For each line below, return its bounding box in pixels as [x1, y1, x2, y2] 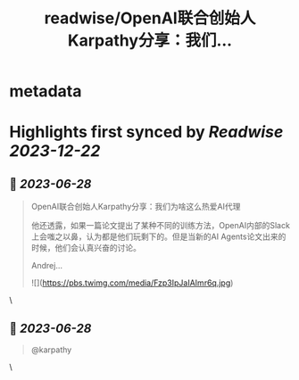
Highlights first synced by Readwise [9, 122, 284, 143]
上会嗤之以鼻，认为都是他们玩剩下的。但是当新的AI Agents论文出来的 [30, 231, 287, 242]
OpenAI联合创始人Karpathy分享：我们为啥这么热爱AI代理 [30, 202, 241, 212]
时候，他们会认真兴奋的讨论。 [30, 243, 141, 253]
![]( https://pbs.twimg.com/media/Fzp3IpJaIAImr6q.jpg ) [30, 277, 234, 288]
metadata [9, 81, 82, 102]
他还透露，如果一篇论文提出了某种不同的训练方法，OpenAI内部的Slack [30, 220, 290, 231]
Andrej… [30, 260, 62, 271]
